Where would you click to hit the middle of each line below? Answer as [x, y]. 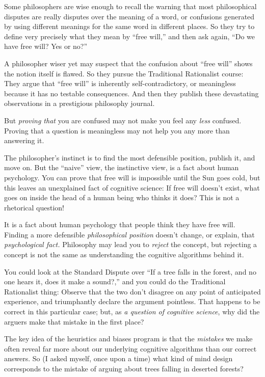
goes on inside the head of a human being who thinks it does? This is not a [122, 197]
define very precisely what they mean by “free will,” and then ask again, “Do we [129, 36]
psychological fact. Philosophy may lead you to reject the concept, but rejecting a [131, 244]
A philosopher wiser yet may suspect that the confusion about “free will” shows [128, 63]
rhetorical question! [34, 207]
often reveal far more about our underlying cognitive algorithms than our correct [130, 348]
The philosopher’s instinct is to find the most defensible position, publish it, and [130, 157]
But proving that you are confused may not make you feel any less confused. [123, 120]
